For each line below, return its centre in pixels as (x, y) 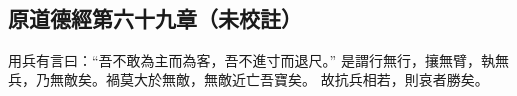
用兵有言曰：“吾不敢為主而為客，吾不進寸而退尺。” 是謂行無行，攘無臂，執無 (258, 59)
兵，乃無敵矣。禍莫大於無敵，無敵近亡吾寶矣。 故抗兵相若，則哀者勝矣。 (248, 79)
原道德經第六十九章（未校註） (155, 17)
